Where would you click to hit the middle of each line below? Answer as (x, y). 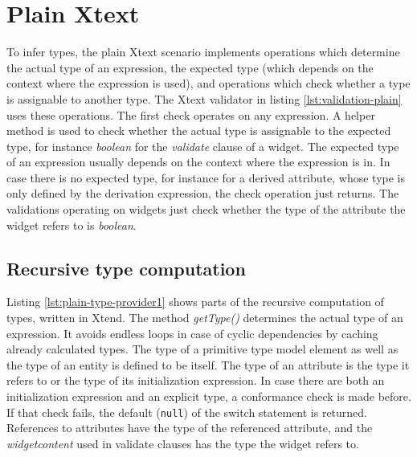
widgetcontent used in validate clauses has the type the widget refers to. (183, 443)
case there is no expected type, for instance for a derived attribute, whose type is (206, 177)
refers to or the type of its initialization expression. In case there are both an (196, 380)
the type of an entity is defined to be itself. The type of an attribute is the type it (208, 364)
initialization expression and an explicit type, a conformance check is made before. (209, 396)
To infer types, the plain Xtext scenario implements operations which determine (203, 52)
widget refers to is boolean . (72, 224)
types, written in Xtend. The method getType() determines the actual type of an (205, 318)
